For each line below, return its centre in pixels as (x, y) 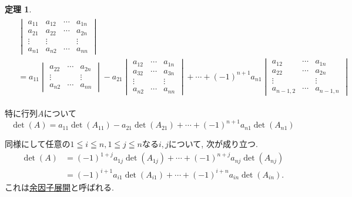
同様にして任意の (38, 144)
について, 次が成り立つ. (213, 144)
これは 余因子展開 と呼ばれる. (59, 187)
